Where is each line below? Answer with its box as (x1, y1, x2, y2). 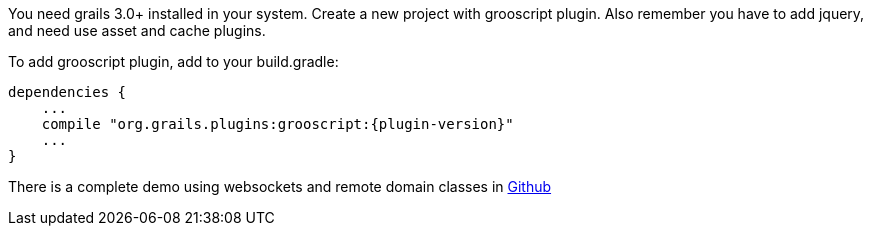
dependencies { (8, 84, 127, 100)
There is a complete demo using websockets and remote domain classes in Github (8, 178, 552, 195)
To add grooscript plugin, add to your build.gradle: (8, 53, 339, 70)
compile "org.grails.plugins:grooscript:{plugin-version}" (41, 116, 514, 132)
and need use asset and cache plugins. (8, 22, 266, 39)
